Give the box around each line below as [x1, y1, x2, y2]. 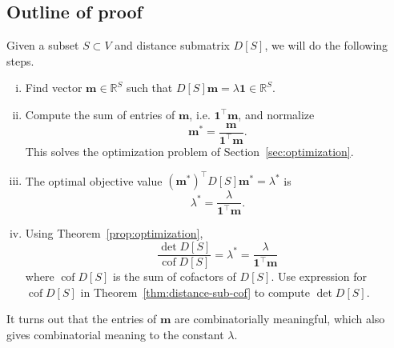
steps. [6, 52, 34, 69]
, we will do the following [264, 37, 388, 54]
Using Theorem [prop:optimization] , [25, 225, 203, 242]
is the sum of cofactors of [113, 268, 236, 285]
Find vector [25, 79, 82, 96]
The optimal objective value [25, 172, 163, 189]
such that [127, 79, 173, 96]
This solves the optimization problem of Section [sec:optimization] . [25, 142, 354, 159]
